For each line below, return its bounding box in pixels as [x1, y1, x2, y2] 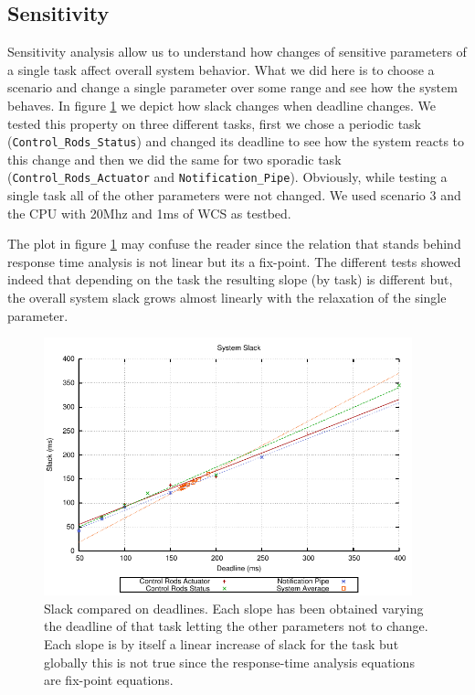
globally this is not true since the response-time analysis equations [44, 652, 415, 671]
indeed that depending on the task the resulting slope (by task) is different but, [7, 270, 453, 289]
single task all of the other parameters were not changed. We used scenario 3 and [7, 186, 461, 205]
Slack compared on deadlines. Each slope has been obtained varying [44, 598, 424, 617]
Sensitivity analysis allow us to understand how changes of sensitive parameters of [7, 42, 467, 61]
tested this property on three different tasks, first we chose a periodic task [7, 113, 422, 133]
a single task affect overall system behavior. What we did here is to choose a [7, 59, 435, 79]
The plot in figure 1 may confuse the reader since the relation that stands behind [7, 234, 461, 253]
